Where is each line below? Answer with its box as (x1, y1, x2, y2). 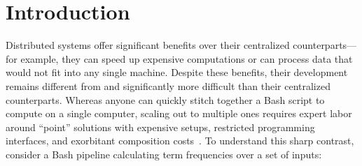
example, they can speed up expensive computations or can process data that (20, 51, 353, 66)
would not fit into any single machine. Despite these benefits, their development (6, 65, 348, 80)
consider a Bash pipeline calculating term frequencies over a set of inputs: (6, 146, 322, 161)
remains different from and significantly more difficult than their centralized (6, 78, 330, 93)
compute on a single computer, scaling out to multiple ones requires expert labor (6, 106, 352, 121)
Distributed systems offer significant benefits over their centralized (6, 38, 290, 52)
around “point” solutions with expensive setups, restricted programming (6, 119, 315, 134)
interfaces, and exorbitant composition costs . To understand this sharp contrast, (6, 133, 354, 148)
